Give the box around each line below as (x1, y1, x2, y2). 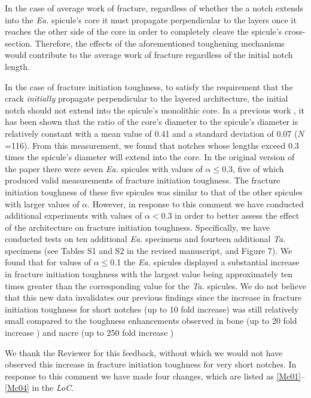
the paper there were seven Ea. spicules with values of (5, 162, 203, 174)
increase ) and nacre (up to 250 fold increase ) (5, 326, 174, 339)
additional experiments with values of (5, 209, 142, 222)
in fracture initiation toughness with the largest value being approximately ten (5, 268, 293, 280)
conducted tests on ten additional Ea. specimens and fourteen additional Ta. (5, 232, 286, 245)
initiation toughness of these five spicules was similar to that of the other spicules (5, 185, 303, 198)
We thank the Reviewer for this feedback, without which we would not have (5, 346, 283, 359)
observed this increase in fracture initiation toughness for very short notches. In (5, 358, 297, 371)
